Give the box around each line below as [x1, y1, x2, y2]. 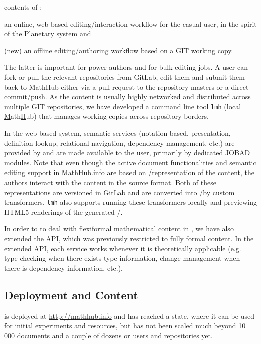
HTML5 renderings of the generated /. [4, 206, 123, 217]
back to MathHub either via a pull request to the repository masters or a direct [4, 81, 249, 92]
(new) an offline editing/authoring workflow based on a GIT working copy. [4, 45, 233, 55]
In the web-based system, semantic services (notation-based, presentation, [4, 128, 231, 138]
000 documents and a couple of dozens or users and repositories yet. [4, 330, 213, 340]
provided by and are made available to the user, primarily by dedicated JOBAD [4, 147, 250, 158]
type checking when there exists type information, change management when [4, 253, 240, 263]
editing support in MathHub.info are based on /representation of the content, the [4, 167, 254, 178]
